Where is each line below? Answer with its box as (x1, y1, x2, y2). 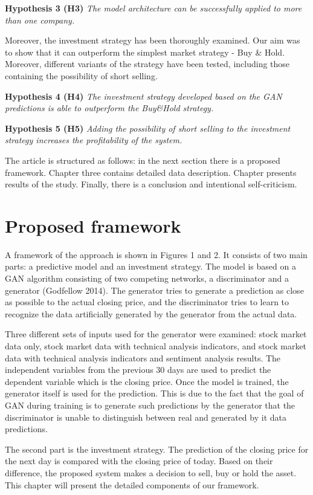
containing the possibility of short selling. (5, 69, 158, 82)
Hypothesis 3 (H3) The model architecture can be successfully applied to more (5, 2, 302, 14)
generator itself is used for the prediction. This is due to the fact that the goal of (5, 387, 304, 400)
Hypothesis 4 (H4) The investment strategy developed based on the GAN (5, 89, 282, 102)
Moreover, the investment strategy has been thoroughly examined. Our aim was (5, 34, 300, 47)
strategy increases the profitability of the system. (5, 134, 182, 146)
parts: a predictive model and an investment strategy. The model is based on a (5, 260, 296, 273)
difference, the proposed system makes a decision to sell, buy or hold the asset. (5, 466, 297, 479)
